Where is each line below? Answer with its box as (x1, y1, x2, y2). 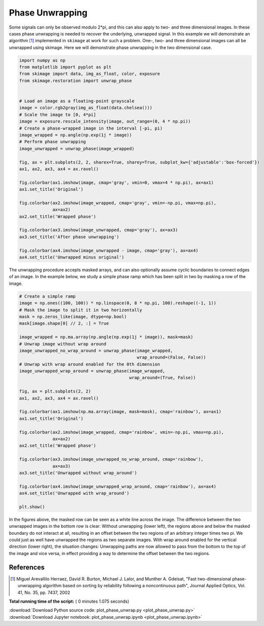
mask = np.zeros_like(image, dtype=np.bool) (19, 313, 127, 319)
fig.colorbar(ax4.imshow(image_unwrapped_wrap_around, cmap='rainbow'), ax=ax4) (19, 483, 216, 489)
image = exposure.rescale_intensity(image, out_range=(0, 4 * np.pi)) (19, 119, 191, 124)
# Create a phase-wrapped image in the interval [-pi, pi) (19, 125, 163, 131)
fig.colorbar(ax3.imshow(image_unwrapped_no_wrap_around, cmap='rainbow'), (19, 457, 204, 462)
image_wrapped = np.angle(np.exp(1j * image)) (19, 132, 132, 138)
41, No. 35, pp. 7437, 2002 (17, 590, 70, 595)
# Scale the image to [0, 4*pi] (19, 112, 97, 117)
